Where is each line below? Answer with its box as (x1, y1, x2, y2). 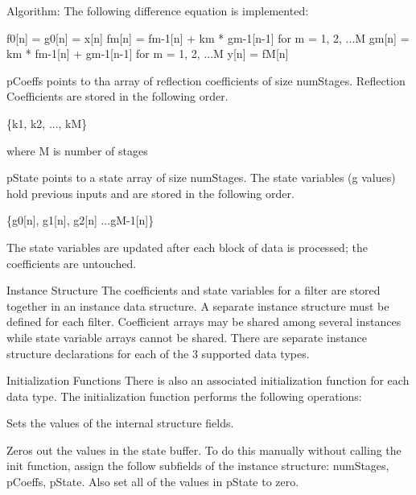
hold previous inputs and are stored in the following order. (6, 184, 294, 201)
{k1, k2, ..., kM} (6, 114, 88, 131)
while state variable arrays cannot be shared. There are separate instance (6, 328, 367, 345)
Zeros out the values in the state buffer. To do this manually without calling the (6, 441, 402, 458)
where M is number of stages (6, 142, 148, 159)
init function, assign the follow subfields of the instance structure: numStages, (6, 457, 389, 474)
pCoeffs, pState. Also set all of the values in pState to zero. (6, 473, 299, 490)
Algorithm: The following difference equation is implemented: (6, 2, 309, 19)
